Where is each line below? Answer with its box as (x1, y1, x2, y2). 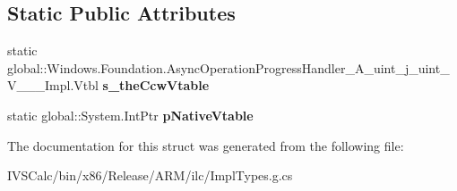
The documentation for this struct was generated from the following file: (7, 136, 404, 154)
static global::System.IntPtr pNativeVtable (7, 105, 254, 124)
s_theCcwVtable (102, 76, 210, 95)
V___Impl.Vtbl (7, 76, 99, 95)
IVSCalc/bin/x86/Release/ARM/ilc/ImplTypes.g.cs (7, 166, 293, 185)
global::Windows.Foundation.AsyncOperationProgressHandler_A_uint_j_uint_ (7, 58, 450, 77)
